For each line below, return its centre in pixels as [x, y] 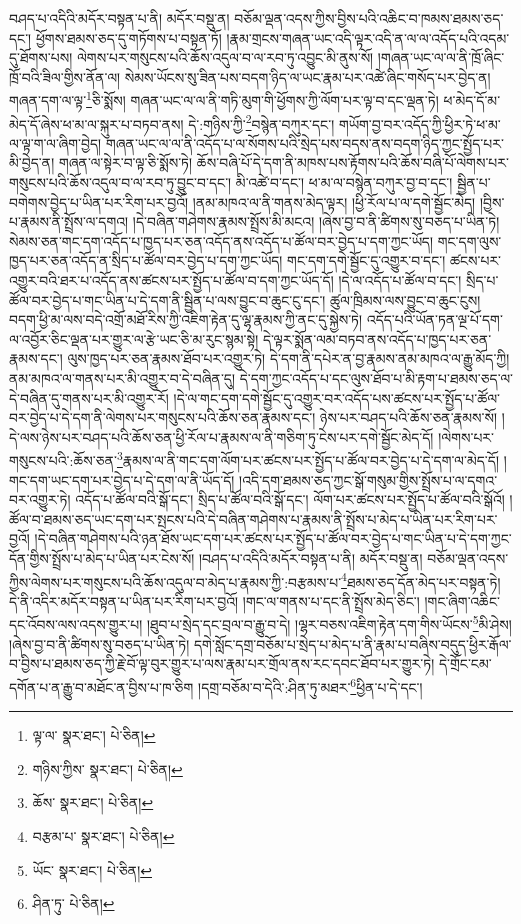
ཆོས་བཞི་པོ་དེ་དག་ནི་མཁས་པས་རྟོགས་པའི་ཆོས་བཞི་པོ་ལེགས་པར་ [352, 162]
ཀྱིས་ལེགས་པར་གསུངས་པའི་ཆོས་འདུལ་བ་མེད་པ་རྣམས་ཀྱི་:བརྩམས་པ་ [175, 581]
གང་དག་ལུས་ [469, 240]
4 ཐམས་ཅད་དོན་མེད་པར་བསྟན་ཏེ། [421, 580]
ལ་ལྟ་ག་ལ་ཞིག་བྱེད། [55, 142]
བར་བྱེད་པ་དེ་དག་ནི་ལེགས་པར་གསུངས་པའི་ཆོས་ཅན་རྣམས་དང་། [162, 417]
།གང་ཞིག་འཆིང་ [462, 600]
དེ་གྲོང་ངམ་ [465, 663]
